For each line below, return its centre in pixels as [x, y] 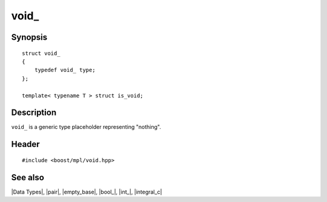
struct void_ [41, 53]
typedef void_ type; [65, 70]
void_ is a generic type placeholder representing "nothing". [86, 127]
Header [25, 144]
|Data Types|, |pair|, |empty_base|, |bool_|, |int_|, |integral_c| [87, 192]
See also [28, 178]
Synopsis [29, 37]
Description [34, 113]
